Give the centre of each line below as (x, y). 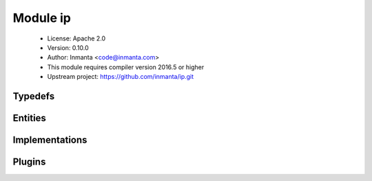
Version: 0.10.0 (68, 47)
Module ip (42, 18)
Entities (29, 118)
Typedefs (34, 96)
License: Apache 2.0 (76, 38)
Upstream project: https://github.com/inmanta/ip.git (121, 77)
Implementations (50, 140)
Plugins (29, 161)
